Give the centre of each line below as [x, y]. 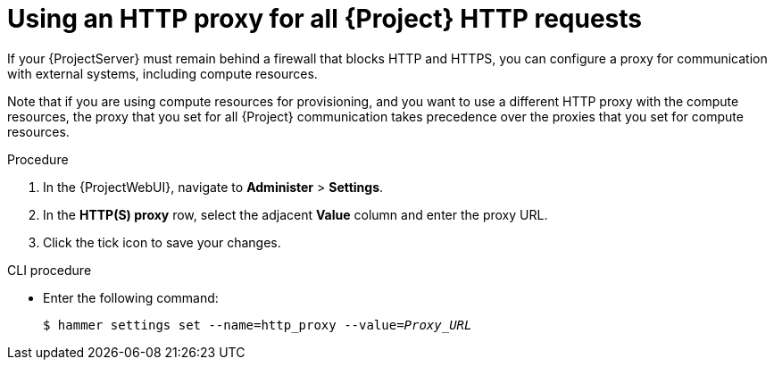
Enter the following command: [131, 297]
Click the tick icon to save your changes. [162, 242]
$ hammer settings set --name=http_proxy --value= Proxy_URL [258, 325]
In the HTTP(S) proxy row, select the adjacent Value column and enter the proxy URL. [295, 214]
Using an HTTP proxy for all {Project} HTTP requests [325, 19]
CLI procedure [50, 270]
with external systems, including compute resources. [162, 73]
